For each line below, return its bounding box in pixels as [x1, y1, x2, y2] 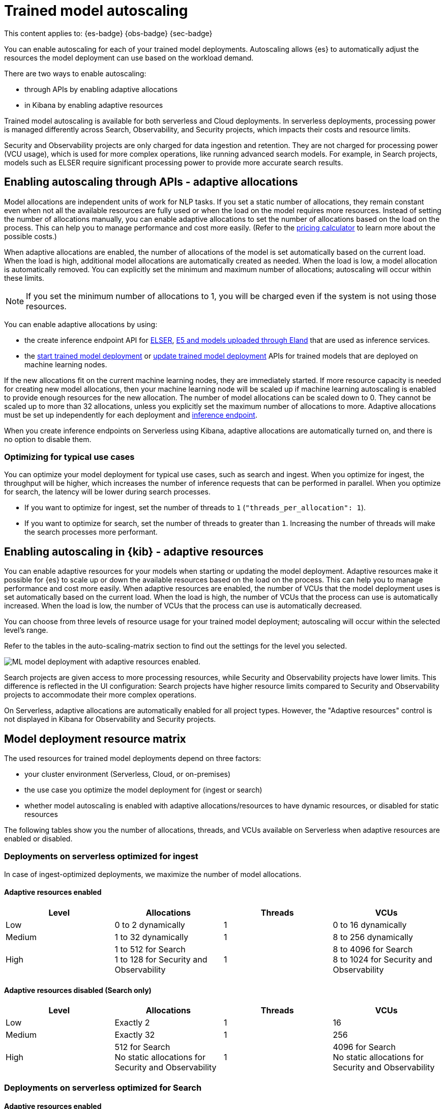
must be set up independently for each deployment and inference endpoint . [4, 410, 257, 419]
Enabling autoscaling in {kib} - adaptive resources [4, 545, 264, 558]
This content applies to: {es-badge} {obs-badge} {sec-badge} [4, 28, 213, 38]
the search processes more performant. [24, 528, 158, 537]
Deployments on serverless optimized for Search [4, 1082, 202, 1093]
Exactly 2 [114, 1017, 150, 1028]
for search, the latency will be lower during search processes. [4, 487, 211, 497]
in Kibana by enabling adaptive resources [24, 100, 163, 109]
